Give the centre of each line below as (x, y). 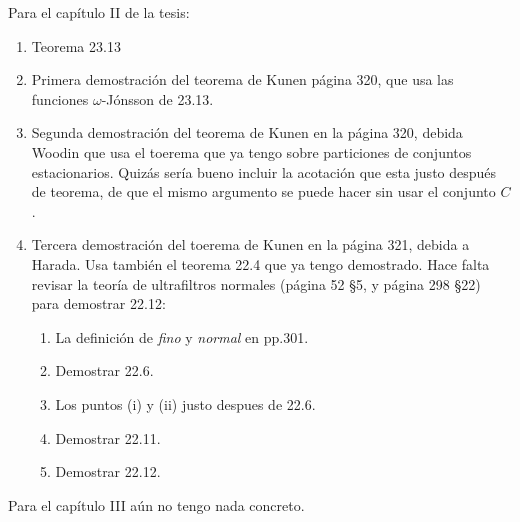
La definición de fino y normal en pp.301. (182, 336)
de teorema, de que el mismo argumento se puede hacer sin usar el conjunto (263, 191)
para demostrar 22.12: (98, 303)
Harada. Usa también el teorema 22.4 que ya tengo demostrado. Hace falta (260, 263)
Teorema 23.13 (76, 45)
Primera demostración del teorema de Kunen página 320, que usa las (242, 79)
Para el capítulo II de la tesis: (99, 12)
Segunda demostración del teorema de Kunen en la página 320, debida (247, 132)
